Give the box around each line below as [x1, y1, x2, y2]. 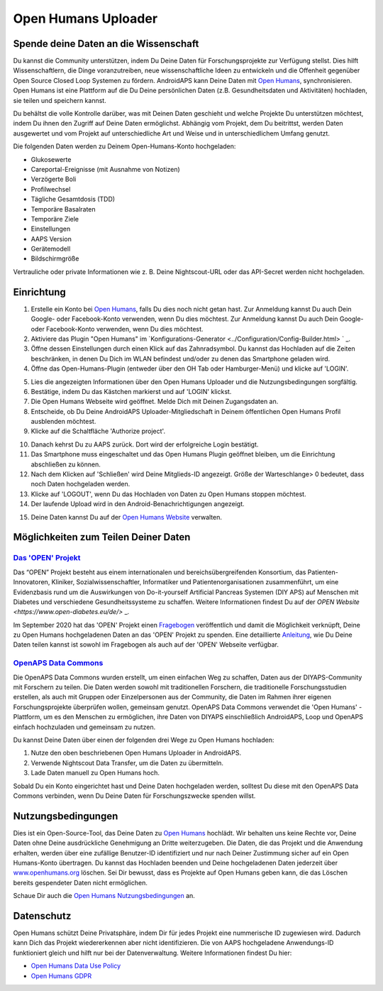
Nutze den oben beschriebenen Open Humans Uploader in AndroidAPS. [30, 749, 241, 757]
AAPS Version [30, 234, 72, 243]
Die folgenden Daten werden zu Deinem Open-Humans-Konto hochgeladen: [13, 142, 236, 150]
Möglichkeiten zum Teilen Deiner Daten [13, 531, 191, 543]
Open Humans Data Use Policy [30, 962, 121, 970]
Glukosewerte [30, 155, 72, 163]
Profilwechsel [30, 185, 71, 193]
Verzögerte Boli [30, 175, 77, 184]
